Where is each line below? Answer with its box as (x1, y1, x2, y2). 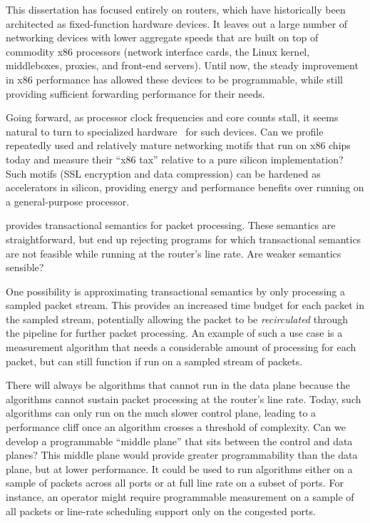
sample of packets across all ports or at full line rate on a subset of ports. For (6, 475, 344, 490)
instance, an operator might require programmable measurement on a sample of (6, 489, 354, 504)
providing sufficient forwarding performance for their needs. (6, 86, 265, 101)
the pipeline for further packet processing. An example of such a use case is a (6, 325, 343, 340)
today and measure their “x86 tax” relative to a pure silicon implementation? (6, 151, 344, 166)
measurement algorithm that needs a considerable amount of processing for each (6, 340, 356, 355)
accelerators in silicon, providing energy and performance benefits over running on (6, 180, 364, 195)
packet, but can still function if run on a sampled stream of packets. (6, 353, 303, 368)
